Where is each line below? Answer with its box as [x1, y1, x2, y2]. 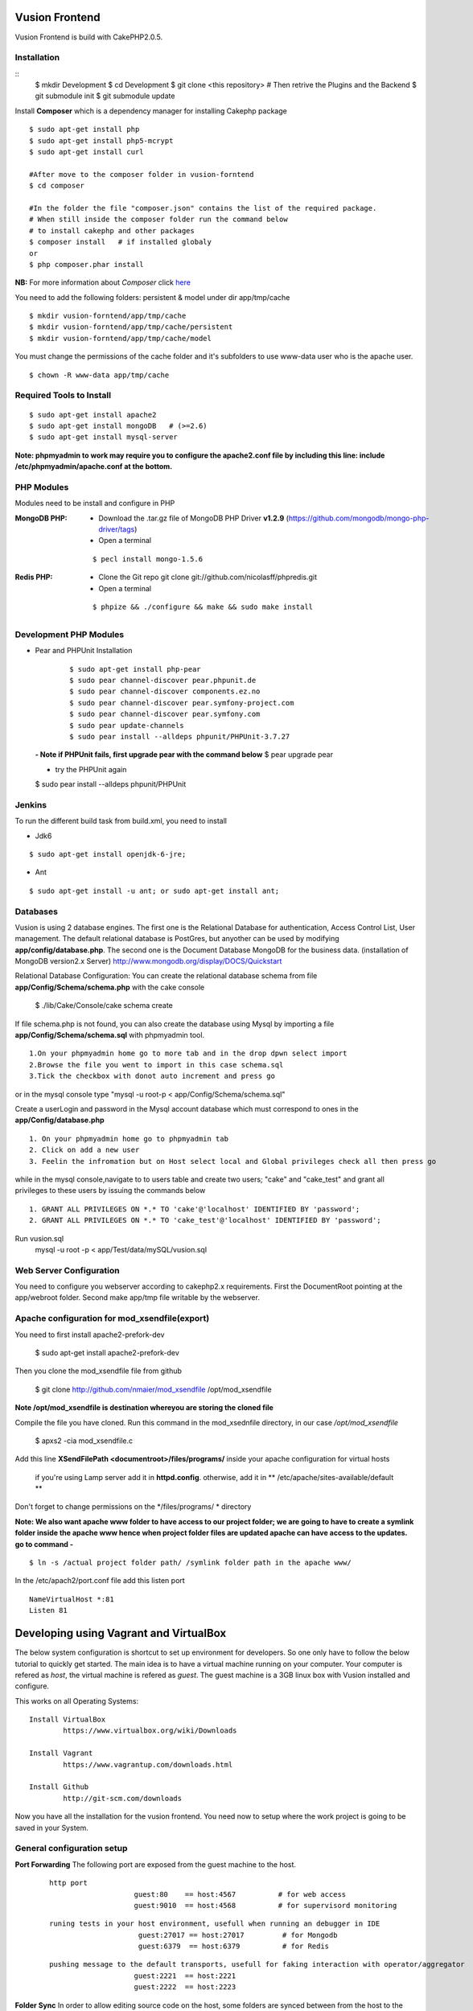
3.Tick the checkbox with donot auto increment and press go [29, 1071, 275, 1081]
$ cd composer [29, 181, 84, 191]
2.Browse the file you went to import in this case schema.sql [29, 1060, 284, 1069]
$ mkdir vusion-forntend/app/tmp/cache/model [29, 334, 212, 343]
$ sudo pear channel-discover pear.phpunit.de [69, 676, 257, 685]
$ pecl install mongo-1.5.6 [93, 554, 204, 563]
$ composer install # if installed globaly [29, 237, 212, 247]
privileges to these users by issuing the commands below [14, 1186, 206, 1195]
